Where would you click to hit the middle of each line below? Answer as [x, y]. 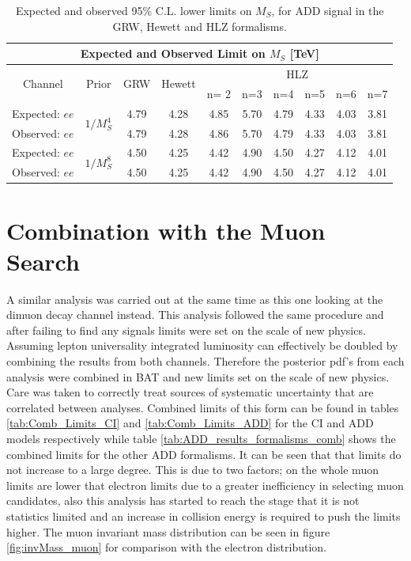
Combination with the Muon [166, 230]
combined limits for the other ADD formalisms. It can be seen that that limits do [204, 454]
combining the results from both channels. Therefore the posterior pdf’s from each [205, 361]
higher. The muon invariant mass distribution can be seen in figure [168, 531]
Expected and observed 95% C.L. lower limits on [134, 10]
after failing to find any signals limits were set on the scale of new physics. [186, 330]
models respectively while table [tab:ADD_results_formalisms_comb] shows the [201, 438]
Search [43, 261]
